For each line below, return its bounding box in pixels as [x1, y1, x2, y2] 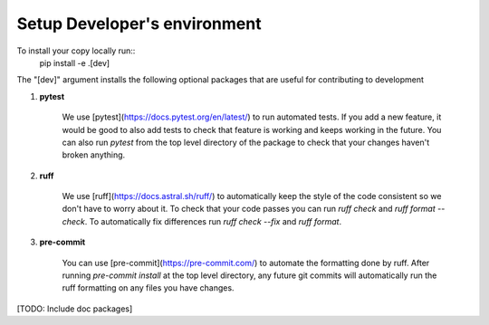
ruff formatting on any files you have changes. [62, 282, 235, 293]
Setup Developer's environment [16, 14, 262, 33]
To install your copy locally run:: [16, 45, 136, 56]
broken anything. [62, 149, 126, 160]
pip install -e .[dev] [39, 57, 110, 68]
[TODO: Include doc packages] [16, 303, 133, 314]
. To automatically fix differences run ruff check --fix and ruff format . [84, 215, 342, 226]
